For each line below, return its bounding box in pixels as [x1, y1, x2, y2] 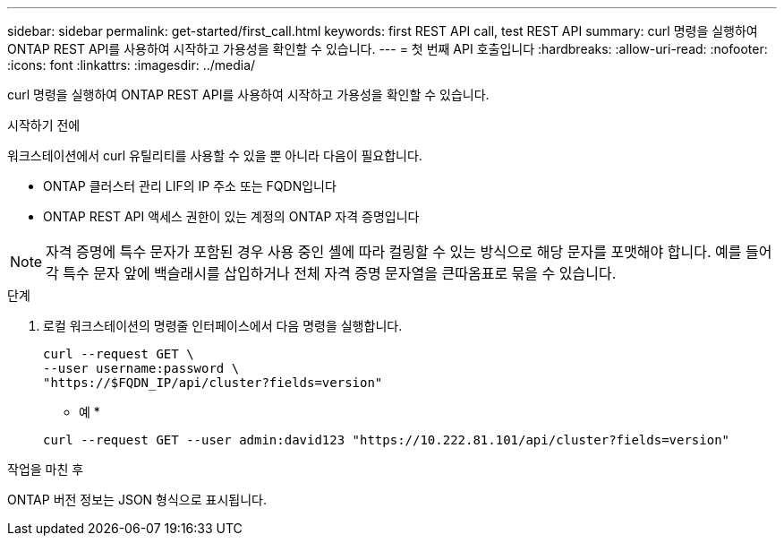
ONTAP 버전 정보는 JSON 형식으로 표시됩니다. [7, 492, 267, 507]
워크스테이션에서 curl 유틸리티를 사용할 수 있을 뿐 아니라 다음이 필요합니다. [7, 148, 422, 163]
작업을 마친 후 [7, 461, 84, 477]
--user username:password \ [43, 361, 240, 375]
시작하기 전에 [7, 117, 81, 133]
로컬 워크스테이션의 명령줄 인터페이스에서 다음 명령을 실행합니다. [43, 318, 403, 333]
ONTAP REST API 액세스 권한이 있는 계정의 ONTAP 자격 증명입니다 [43, 209, 420, 224]
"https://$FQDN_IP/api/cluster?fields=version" [43, 375, 383, 390]
